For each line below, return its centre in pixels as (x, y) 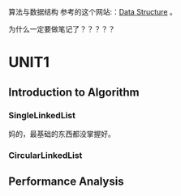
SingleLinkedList (42, 115)
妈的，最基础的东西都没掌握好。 (62, 134)
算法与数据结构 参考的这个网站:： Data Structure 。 (93, 12)
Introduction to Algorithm (74, 92)
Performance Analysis (66, 182)
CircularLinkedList (45, 155)
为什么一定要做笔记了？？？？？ (62, 29)
